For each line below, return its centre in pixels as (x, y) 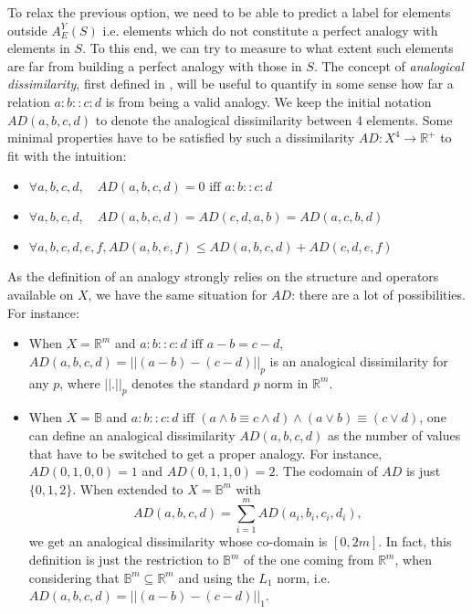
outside (27, 30)
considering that (74, 577)
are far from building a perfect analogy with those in (155, 65)
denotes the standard (190, 382)
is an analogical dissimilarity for (359, 360)
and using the (216, 577)
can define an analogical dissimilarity (132, 434)
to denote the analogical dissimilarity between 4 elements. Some (274, 119)
